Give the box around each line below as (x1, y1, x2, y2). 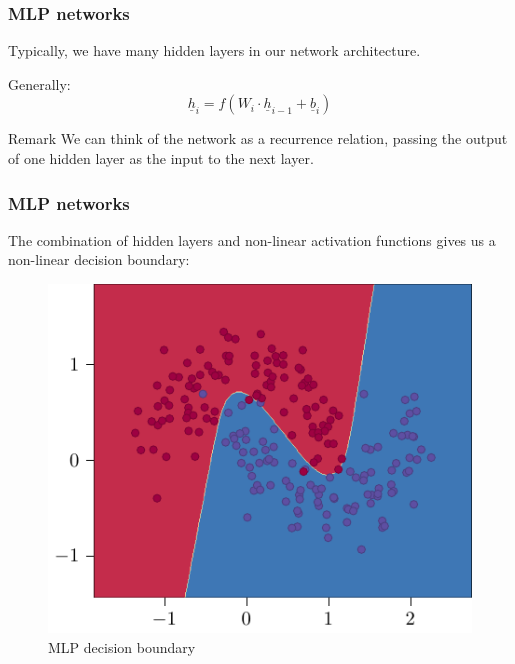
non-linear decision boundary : (8, 249, 190, 270)
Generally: (8, 73, 71, 94)
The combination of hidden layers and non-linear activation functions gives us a (8, 229, 496, 250)
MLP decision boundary (48, 637, 196, 658)
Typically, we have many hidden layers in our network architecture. (8, 40, 421, 61)
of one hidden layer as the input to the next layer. (8, 148, 314, 168)
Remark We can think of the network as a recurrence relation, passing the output (8, 128, 508, 149)
